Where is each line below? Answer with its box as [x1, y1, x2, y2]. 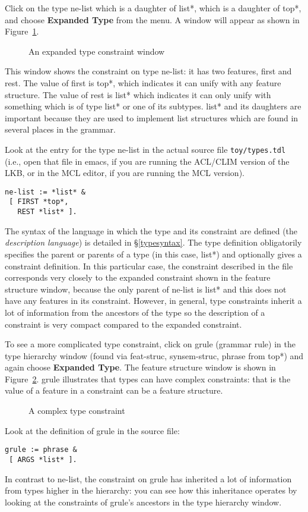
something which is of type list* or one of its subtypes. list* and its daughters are [5, 100, 301, 112]
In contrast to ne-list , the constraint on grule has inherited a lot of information [5, 472, 292, 485]
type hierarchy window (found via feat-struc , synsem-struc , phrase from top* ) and [5, 349, 304, 362]
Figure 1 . [5, 25, 39, 37]
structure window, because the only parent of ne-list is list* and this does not [5, 282, 287, 295]
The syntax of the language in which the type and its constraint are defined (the [5, 224, 298, 237]
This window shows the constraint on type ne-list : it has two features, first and [5, 65, 292, 77]
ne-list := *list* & [5, 187, 86, 196]
